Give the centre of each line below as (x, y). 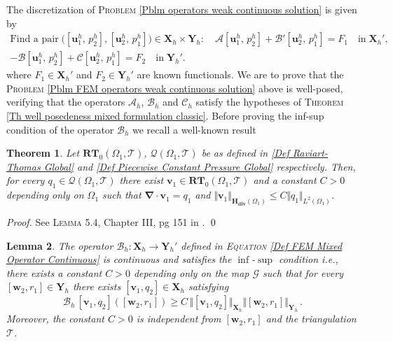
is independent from (179, 319)
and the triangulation (311, 319)
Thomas (23, 166)
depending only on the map (191, 272)
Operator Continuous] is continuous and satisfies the (119, 259)
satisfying (208, 286)
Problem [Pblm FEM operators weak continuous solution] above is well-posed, (175, 88)
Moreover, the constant (55, 319)
